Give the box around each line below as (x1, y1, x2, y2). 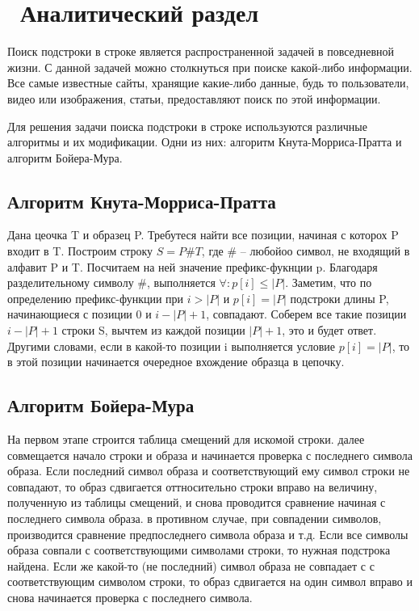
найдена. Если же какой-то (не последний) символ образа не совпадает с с (7, 557, 375, 574)
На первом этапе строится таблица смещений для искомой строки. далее (7, 431, 365, 448)
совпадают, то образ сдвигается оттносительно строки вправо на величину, (7, 478, 378, 495)
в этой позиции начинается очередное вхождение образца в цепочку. (7, 353, 345, 370)
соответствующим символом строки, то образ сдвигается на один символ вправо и (7, 573, 413, 590)
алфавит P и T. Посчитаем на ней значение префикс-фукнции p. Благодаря (7, 258, 378, 275)
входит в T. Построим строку (7, 242, 153, 259)
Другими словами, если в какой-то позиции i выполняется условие (7, 337, 335, 354)
